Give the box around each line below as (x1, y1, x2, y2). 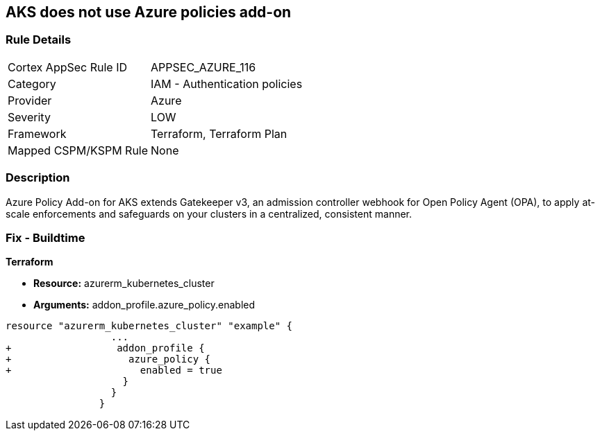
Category (8, 76, 56, 91)
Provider (8, 93, 52, 107)
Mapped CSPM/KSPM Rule (8, 143, 149, 157)
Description (6, 171, 70, 185)
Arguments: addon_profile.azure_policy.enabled (33, 299, 256, 311)
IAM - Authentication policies (151, 76, 303, 91)
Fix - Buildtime (6, 230, 85, 245)
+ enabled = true (6, 365, 222, 376)
